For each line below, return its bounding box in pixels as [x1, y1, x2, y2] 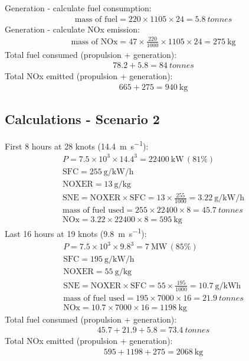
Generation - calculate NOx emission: [5, 22, 140, 35]
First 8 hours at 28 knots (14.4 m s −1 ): [5, 138, 149, 152]
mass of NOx [71, 37, 118, 46]
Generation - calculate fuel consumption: [5, 2, 152, 14]
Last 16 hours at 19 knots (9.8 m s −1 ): [5, 226, 147, 239]
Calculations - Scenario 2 [5, 110, 160, 128]
